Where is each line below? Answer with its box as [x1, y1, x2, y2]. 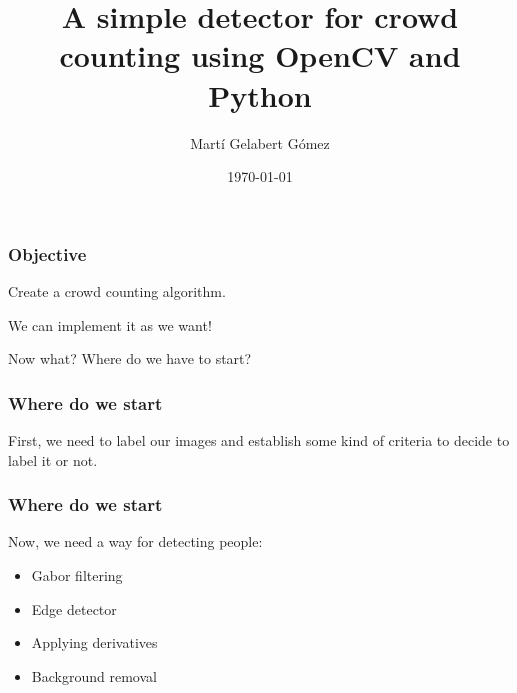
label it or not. [8, 449, 98, 470]
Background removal [31, 665, 157, 686]
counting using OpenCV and [59, 35, 461, 76]
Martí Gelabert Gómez [190, 132, 330, 153]
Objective [8, 241, 87, 266]
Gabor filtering [31, 564, 123, 585]
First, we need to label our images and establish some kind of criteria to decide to [8, 429, 510, 450]
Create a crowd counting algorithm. [8, 280, 226, 301]
